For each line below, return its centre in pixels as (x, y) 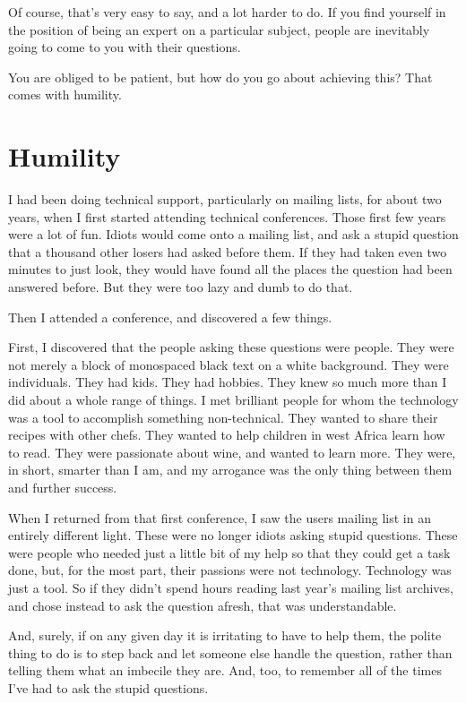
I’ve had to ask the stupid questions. (108, 687)
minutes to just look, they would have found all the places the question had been (230, 269)
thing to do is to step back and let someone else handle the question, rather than (230, 652)
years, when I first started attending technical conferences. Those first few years (227, 216)
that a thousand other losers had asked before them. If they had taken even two (228, 251)
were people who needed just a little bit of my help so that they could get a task (229, 552)
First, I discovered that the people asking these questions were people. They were (231, 347)
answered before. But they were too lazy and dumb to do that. (181, 287)
